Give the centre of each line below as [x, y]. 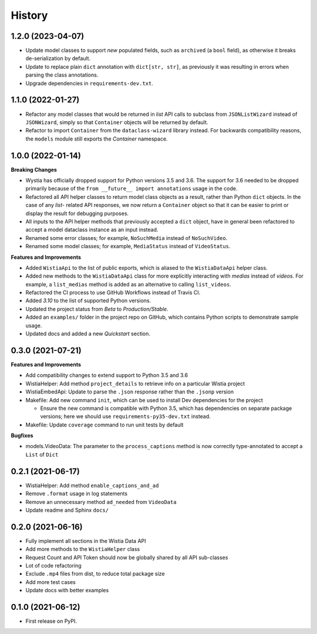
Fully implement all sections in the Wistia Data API [86, 540]
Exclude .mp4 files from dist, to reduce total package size [95, 574]
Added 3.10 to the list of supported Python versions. [88, 301]
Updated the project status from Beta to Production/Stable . [97, 309]
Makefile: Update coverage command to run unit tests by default [104, 425]
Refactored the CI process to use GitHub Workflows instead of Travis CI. [113, 293]
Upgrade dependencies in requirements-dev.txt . [90, 83]
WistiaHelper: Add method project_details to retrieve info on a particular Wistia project [135, 383]
